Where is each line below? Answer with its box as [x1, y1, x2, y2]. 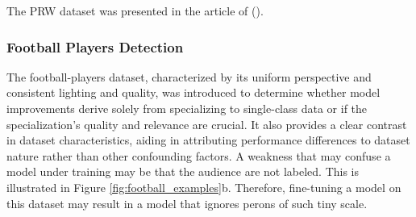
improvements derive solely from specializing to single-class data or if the [6, 100, 368, 116]
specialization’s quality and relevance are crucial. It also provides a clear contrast [6, 115, 407, 132]
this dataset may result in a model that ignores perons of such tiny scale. [6, 194, 368, 211]
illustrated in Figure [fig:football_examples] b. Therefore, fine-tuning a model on [6, 178, 401, 195]
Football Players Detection [6, 36, 184, 56]
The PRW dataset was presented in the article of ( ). [6, 2, 264, 19]
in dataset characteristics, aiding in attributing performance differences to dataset [6, 131, 410, 148]
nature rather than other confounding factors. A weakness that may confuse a [6, 147, 391, 164]
